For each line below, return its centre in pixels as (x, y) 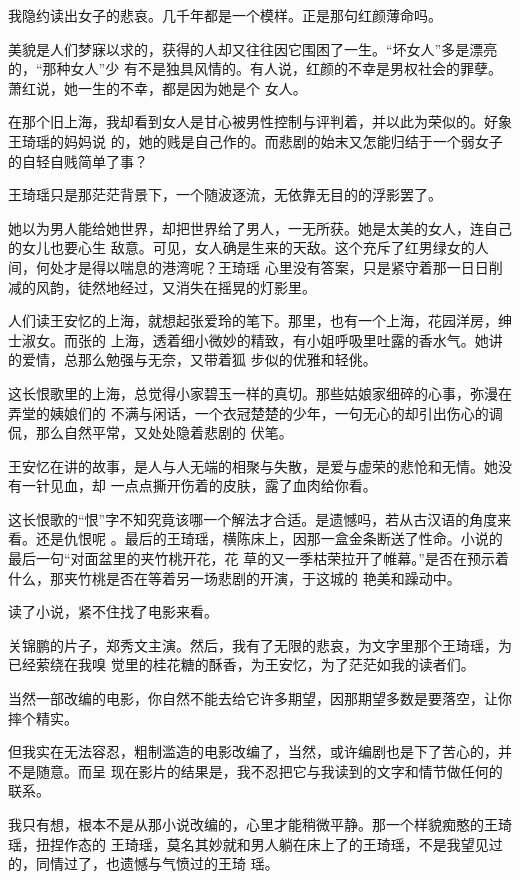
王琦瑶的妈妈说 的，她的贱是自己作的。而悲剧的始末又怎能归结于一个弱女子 (255, 140)
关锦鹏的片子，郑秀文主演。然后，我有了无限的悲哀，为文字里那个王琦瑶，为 (260, 644)
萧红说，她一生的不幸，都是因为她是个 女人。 (157, 87)
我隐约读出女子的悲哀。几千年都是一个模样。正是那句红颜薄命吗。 (225, 15)
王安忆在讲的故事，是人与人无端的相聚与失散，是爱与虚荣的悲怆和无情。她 (253, 465)
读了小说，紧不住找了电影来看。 (113, 611)
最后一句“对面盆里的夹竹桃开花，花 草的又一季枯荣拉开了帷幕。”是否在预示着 (258, 558)
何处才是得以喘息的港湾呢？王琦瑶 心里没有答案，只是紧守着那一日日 (262, 266)
